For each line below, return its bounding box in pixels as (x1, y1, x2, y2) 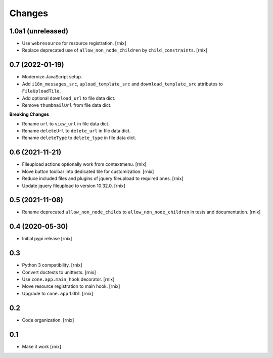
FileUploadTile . (22, 88, 61, 94)
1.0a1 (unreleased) (9, 27, 69, 35)
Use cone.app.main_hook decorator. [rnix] (22, 276, 115, 283)
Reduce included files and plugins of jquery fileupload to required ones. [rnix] (22, 175, 184, 182)
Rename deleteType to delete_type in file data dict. (22, 135, 136, 141)
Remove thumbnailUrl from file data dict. (22, 102, 112, 108)
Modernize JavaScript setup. (22, 74, 82, 80)
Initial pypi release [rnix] (22, 236, 72, 242)
